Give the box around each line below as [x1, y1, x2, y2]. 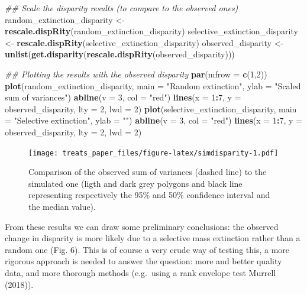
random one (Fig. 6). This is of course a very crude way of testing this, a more [5, 243, 290, 255]
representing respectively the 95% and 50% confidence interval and [28, 189, 270, 201]
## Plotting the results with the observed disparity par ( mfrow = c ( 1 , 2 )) [5, 67, 267, 80]
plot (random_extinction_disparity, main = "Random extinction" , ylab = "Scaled [5, 79, 301, 92]
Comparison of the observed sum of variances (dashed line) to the [28, 166, 267, 178]
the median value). [28, 200, 96, 212]
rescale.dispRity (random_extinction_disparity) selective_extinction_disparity [5, 25, 298, 37]
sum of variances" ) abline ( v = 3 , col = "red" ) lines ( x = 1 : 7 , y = [5, 91, 241, 103]
